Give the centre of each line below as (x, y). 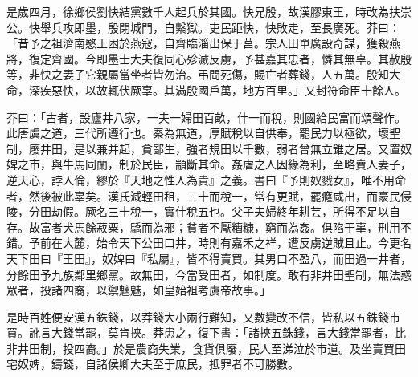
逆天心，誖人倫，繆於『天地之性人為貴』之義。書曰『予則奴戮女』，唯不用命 (206, 179)
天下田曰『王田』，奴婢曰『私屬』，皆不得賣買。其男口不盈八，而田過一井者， (209, 258)
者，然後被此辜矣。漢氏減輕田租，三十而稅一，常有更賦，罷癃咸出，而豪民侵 (209, 195)
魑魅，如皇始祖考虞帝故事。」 (195, 290)
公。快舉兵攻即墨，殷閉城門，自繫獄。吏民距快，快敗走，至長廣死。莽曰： (203, 27)
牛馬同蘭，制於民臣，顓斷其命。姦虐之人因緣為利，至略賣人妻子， (237, 164)
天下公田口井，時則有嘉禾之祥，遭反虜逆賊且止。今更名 (265, 243)
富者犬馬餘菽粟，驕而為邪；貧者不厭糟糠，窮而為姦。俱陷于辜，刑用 (220, 227)
